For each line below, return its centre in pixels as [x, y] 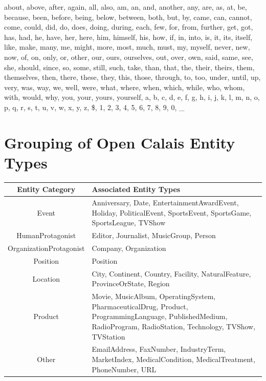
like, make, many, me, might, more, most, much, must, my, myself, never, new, [127, 47]
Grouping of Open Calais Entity [120, 142]
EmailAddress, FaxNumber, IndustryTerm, [159, 349]
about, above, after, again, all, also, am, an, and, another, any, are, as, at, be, [126, 7]
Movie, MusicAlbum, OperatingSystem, [154, 296]
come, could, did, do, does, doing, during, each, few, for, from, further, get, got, [129, 27]
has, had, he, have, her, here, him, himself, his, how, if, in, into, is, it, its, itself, [128, 37]
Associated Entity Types [136, 189]
